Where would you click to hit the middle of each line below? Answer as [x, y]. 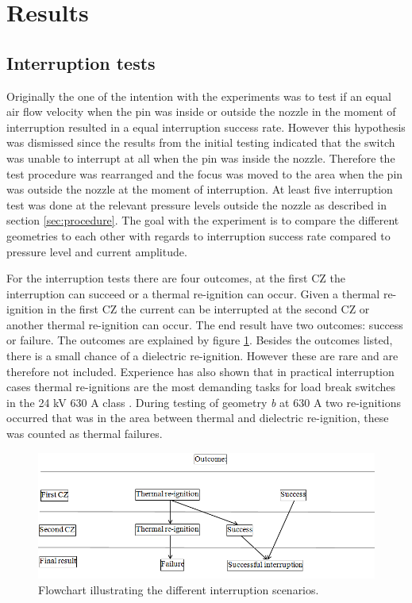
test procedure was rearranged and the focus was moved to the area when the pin [205, 173]
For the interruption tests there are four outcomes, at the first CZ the [176, 278]
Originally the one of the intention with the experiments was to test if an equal [199, 96]
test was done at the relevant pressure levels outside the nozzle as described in [197, 204]
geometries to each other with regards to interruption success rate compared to [198, 235]
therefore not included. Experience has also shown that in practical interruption [200, 371]
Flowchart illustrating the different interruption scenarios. [179, 589]
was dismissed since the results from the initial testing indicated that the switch [201, 142]
